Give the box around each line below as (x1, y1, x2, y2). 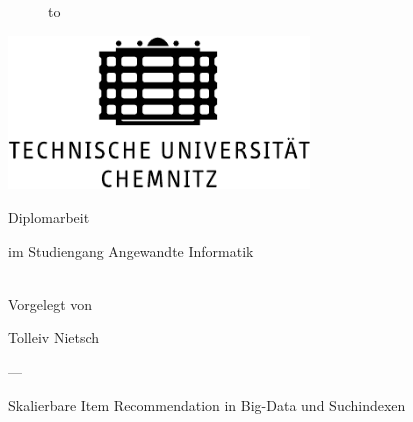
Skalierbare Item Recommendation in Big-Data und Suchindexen (8, 394, 406, 415)
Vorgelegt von (8, 293, 93, 314)
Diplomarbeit (8, 207, 90, 227)
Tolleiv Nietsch (8, 327, 100, 348)
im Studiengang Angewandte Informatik (8, 240, 254, 261)
